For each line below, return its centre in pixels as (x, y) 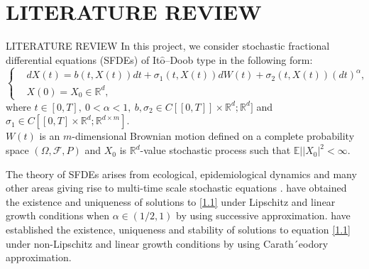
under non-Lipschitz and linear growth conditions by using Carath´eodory (167, 243)
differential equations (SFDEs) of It (83, 59)
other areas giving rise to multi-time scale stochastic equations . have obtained (176, 188)
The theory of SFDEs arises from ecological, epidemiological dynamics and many (181, 174)
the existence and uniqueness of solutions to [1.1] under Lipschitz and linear (171, 201)
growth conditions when (57, 215)
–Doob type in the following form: (239, 59)
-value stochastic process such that (215, 150)
